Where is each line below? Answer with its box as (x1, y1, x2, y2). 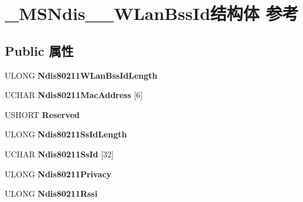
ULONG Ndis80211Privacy (5, 167, 112, 180)
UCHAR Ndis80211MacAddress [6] (5, 89, 143, 101)
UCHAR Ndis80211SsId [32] (5, 147, 114, 160)
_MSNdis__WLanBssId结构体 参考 (5, 1, 299, 25)
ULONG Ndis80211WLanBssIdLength (5, 69, 158, 81)
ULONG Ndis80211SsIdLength (5, 128, 127, 140)
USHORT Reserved (5, 108, 80, 120)
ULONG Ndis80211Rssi (5, 187, 98, 200)
